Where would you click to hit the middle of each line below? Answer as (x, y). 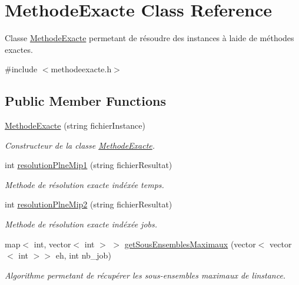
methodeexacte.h (81, 69)
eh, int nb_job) (83, 255)
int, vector (52, 244)
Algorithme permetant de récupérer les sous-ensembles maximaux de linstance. (145, 275)
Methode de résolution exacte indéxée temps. (84, 184)
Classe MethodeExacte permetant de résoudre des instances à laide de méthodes (149, 38)
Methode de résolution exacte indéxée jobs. (81, 224)
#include (21, 69)
